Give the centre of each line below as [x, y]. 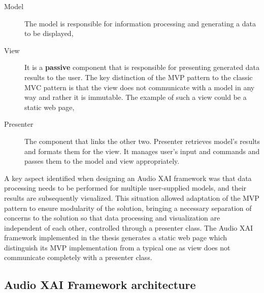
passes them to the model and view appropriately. [102, 161]
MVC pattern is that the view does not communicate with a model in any [140, 87]
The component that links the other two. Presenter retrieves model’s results [142, 141]
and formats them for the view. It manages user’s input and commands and [142, 151]
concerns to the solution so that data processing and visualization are [112, 218]
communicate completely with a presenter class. [78, 257]
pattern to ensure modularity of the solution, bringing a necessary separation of [128, 208]
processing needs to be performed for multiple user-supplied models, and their [125, 188]
